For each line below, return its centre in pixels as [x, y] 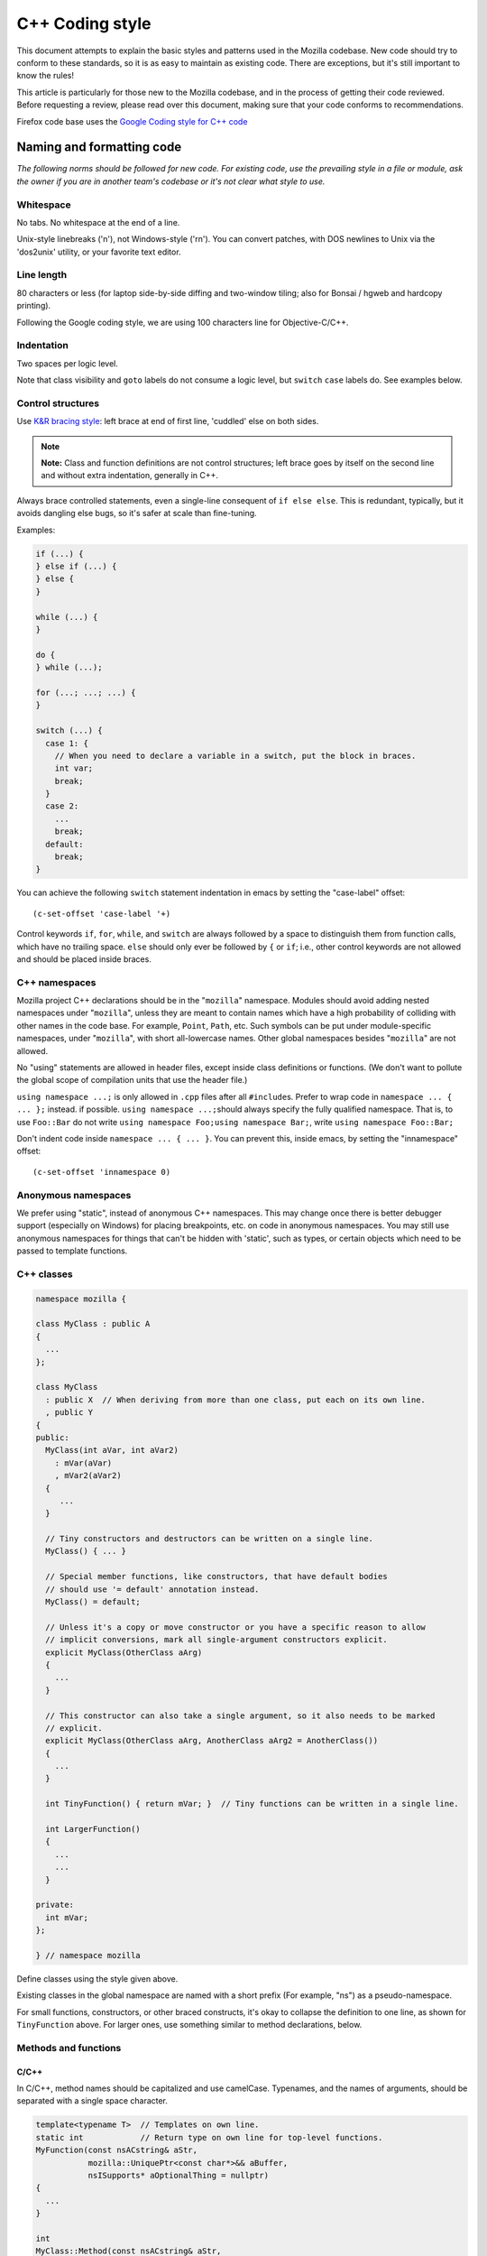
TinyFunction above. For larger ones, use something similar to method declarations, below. [189, 2025]
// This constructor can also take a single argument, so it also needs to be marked [240, 1715]
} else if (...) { [76, 567]
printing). [34, 306]
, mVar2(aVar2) [88, 1476]
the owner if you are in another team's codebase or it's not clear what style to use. [171, 181]
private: [55, 1905]
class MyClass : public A [93, 1324]
